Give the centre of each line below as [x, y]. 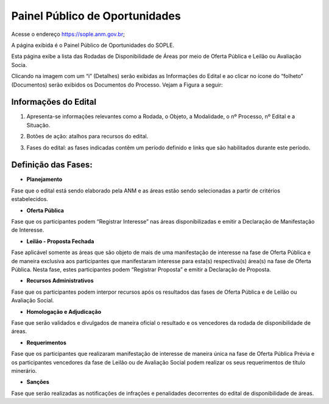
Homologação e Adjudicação [64, 311]
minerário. [24, 370]
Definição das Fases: [52, 165]
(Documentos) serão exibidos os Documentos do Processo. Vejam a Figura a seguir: [117, 85]
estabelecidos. [30, 199]
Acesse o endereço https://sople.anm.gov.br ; [68, 34]
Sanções [38, 382]
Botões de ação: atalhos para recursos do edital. [87, 136]
